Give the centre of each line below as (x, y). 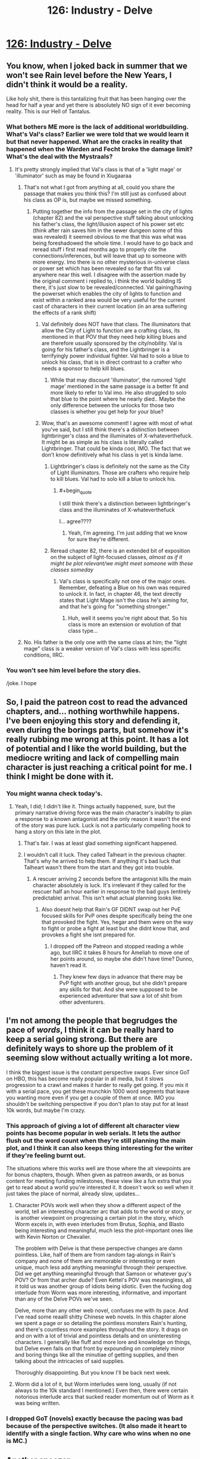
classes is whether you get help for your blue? (107, 412)
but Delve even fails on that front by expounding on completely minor (100, 1348)
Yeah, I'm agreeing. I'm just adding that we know (128, 533)
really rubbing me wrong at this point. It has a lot (98, 739)
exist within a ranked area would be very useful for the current (109, 300)
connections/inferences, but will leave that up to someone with (110, 256)
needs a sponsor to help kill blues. (83, 368)
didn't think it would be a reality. (67, 84)
